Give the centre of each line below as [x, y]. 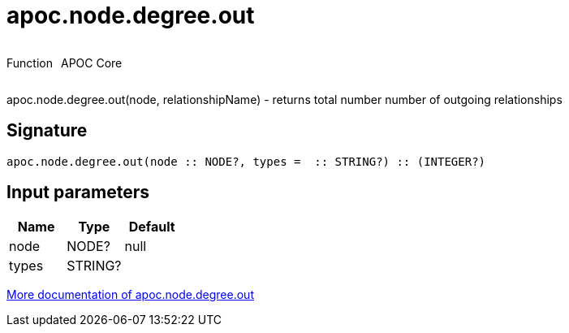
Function [30, 63]
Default [152, 227]
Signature [47, 131]
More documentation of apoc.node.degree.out [130, 295]
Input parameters [78, 192]
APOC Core [91, 63]
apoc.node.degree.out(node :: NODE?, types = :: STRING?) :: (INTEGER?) [246, 161]
